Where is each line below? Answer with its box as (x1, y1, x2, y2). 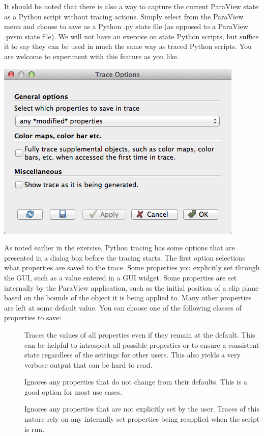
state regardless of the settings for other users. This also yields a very (24, 349, 241, 360)
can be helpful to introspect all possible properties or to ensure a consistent (24, 339, 259, 350)
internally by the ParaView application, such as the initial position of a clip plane (4, 282, 259, 293)
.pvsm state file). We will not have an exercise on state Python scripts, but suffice (4, 31, 259, 41)
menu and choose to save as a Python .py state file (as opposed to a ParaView (4, 21, 248, 32)
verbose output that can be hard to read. (24, 359, 153, 370)
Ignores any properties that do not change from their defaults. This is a (24, 376, 248, 387)
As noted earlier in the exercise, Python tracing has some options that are (4, 242, 235, 253)
